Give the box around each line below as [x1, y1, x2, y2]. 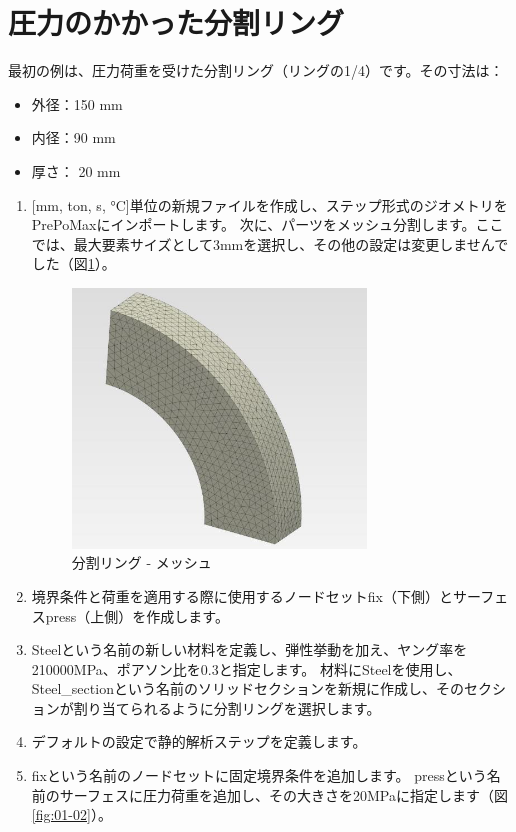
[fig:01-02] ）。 [31, 804, 112, 825]
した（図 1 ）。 [31, 253, 116, 274]
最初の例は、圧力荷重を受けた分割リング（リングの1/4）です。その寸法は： [8, 60, 504, 81]
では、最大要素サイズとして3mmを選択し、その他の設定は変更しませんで [31, 233, 509, 254]
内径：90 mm [31, 127, 116, 148]
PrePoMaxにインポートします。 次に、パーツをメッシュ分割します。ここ [31, 214, 504, 235]
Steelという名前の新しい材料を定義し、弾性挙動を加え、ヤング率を [31, 639, 468, 660]
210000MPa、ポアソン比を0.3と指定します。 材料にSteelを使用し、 [31, 658, 462, 679]
